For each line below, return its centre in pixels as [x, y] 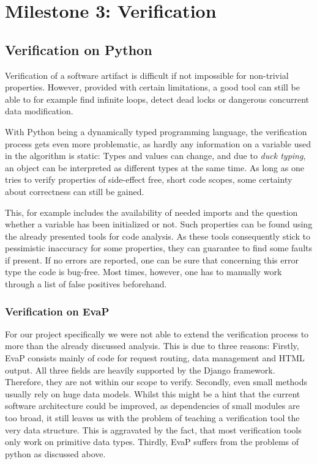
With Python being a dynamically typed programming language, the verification [156, 131]
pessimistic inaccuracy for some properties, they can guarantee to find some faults [158, 248]
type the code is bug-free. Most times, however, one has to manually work [144, 272]
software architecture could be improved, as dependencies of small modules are [152, 406]
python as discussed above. [55, 453]
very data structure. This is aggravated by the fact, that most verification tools [153, 429]
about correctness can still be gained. [75, 191]
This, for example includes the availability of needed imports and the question [151, 212]
